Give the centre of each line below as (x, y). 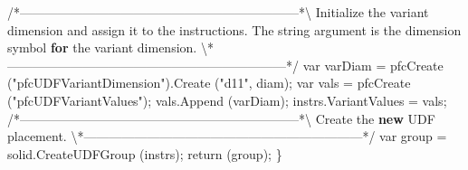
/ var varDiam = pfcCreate (368, 65)
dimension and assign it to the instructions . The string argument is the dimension (234, 29)
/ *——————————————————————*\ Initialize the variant (218, 12)
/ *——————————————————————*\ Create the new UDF (221, 118)
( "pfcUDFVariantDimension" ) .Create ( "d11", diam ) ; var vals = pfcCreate (209, 83)
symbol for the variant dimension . (102, 47)
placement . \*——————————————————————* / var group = (227, 136)
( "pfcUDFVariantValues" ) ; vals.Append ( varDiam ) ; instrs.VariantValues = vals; (227, 100)
